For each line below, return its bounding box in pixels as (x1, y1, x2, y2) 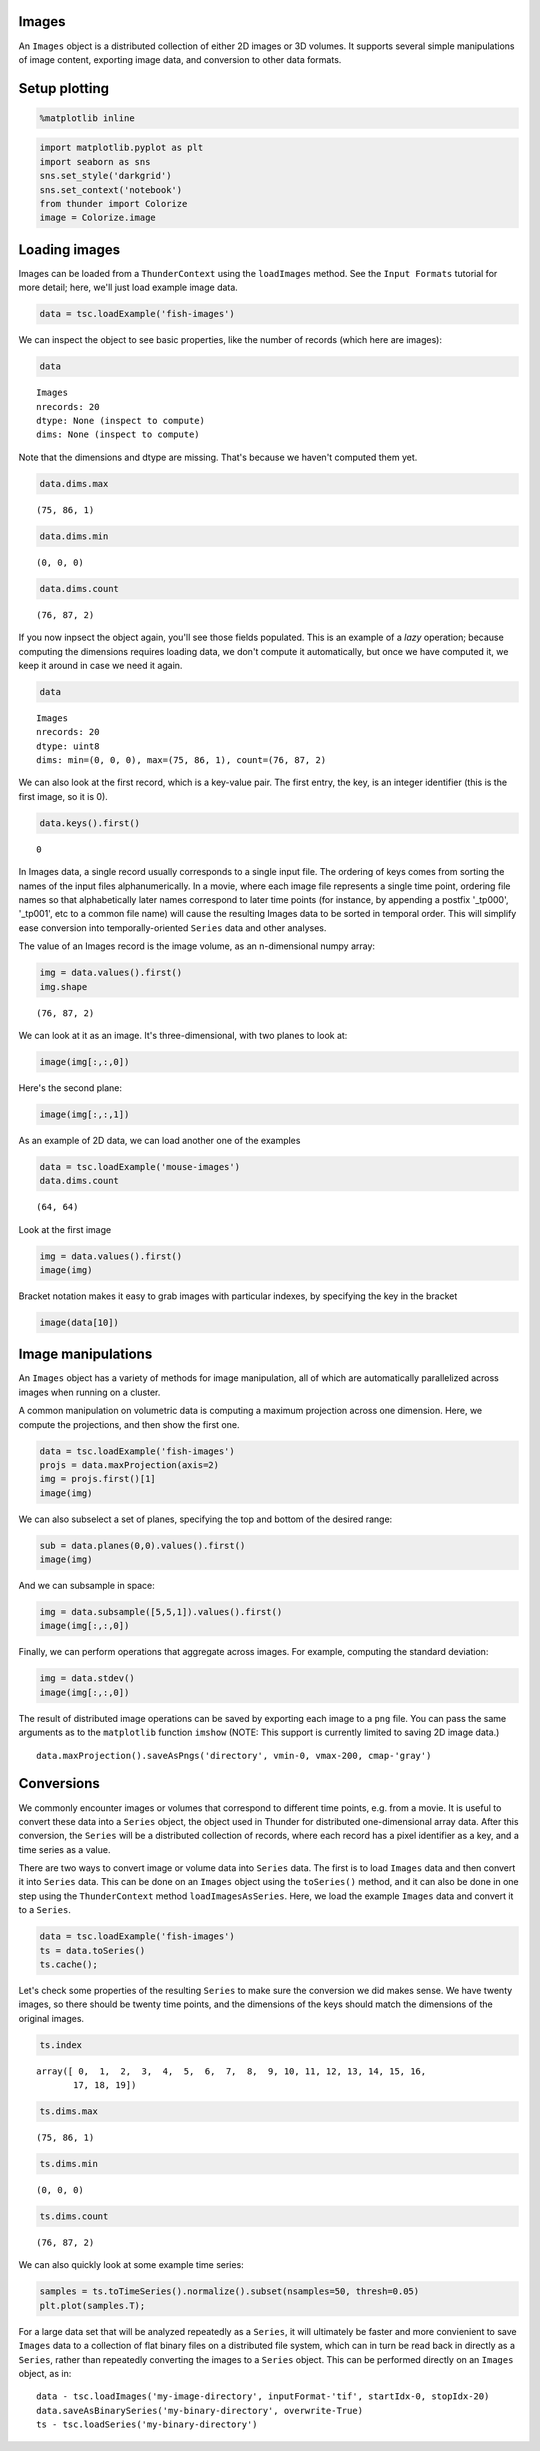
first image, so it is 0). (18, 790, 109, 802)
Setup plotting (18, 80, 110, 97)
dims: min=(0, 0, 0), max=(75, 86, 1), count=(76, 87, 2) (36, 755, 327, 766)
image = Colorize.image (39, 212, 157, 224)
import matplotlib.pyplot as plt (39, 142, 204, 154)
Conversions (18, 1775, 100, 1792)
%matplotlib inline (39, 112, 135, 124)
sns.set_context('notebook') (39, 184, 183, 195)
